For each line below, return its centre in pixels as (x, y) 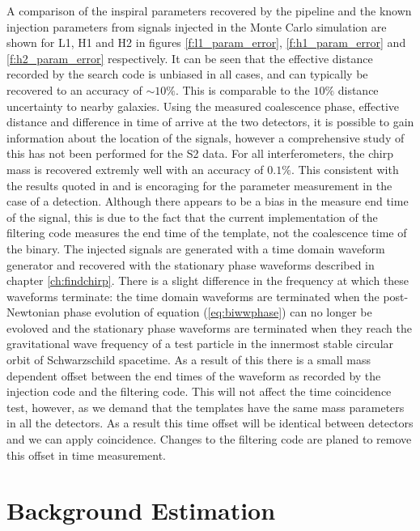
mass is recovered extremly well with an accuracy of (135, 169)
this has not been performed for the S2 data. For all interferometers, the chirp (200, 153)
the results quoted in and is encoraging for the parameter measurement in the (199, 185)
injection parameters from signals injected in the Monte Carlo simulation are (197, 26)
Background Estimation (141, 510)
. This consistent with (345, 169)
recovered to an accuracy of (74, 89)
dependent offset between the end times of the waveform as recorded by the (194, 375)
